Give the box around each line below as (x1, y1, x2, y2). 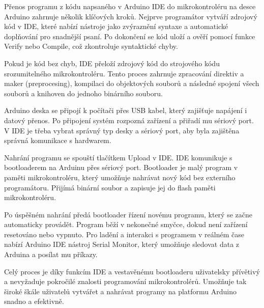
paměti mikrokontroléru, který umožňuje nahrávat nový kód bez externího (4, 172, 236, 182)
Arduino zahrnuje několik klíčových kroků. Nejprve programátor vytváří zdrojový (4, 11, 257, 21)
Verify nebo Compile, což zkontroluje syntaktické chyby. (4, 41, 178, 51)
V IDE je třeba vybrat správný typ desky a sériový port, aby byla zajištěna (4, 125, 240, 135)
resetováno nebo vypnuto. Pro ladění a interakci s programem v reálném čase (4, 229, 244, 239)
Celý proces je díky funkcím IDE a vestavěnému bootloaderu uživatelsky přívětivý (4, 266, 260, 276)
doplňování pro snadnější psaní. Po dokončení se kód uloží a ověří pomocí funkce (4, 31, 255, 41)
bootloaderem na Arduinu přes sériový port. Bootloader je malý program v (4, 162, 238, 173)
